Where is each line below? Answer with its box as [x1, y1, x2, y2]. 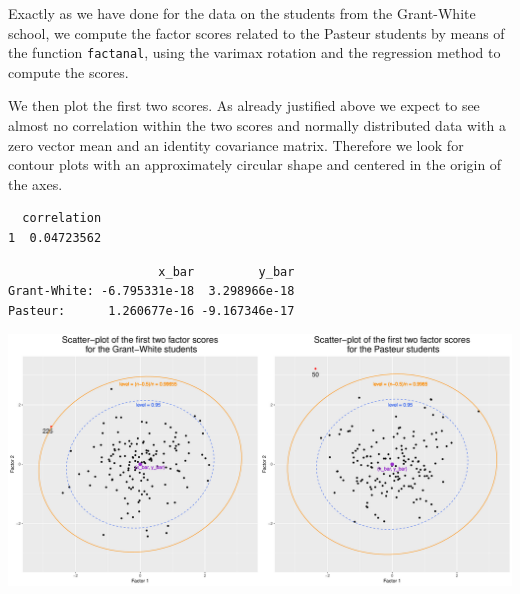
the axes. [8, 173, 63, 194]
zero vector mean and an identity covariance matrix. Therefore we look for [8, 134, 464, 155]
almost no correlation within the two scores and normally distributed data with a [8, 115, 506, 136]
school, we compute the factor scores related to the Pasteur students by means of [8, 22, 505, 43]
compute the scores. [8, 61, 129, 82]
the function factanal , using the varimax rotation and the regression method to [8, 42, 501, 63]
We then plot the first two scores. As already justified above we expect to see [8, 95, 480, 116]
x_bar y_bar [158, 264, 295, 279]
